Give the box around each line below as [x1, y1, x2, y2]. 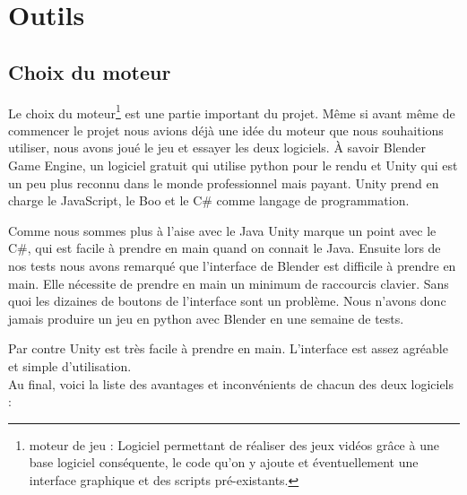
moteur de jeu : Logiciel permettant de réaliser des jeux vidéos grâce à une [29, 435, 439, 454]
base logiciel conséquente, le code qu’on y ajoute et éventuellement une [29, 453, 419, 472]
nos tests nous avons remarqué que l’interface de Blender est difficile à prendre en [8, 256, 456, 274]
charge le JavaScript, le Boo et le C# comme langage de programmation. [8, 191, 410, 210]
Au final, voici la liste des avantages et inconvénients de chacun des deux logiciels [8, 374, 454, 393]
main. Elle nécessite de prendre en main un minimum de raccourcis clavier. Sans [8, 274, 449, 292]
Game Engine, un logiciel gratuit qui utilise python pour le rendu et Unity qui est [8, 156, 458, 175]
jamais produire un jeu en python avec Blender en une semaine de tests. [8, 308, 404, 327]
